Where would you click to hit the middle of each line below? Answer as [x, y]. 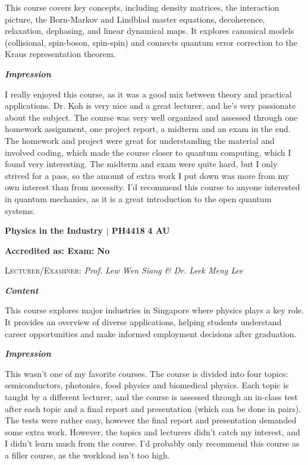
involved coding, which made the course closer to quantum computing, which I [148, 152]
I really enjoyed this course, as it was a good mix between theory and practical [148, 94]
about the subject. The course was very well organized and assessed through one [151, 117]
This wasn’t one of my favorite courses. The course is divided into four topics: [147, 373]
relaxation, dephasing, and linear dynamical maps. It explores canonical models [150, 31]
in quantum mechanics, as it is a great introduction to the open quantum [138, 198]
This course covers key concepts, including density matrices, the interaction [142, 7]
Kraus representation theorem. [60, 54]
